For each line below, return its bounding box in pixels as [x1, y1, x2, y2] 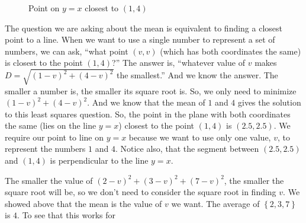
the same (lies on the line [5, 119, 96, 132]
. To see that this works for [17, 209, 116, 221]
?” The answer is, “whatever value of [112, 56, 245, 69]
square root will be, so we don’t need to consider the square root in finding [5, 186, 276, 198]
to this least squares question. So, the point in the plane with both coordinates [5, 107, 291, 120]
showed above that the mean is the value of [5, 197, 162, 209]
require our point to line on [5, 130, 104, 143]
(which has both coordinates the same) [160, 44, 301, 57]
